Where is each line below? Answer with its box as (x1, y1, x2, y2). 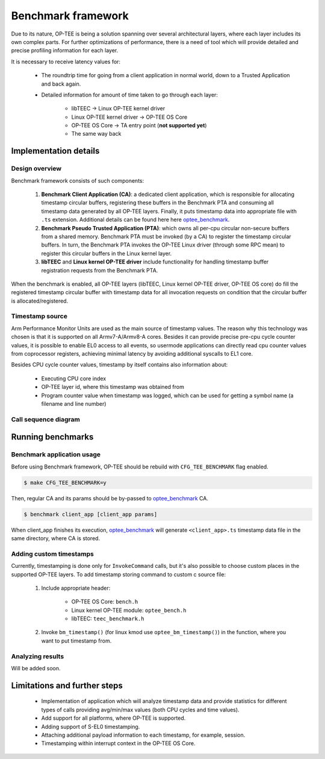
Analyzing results (11, 652, 64, 660)
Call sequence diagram (11, 415, 81, 423)
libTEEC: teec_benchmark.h (71, 615, 144, 622)
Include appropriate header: (41, 584, 111, 591)
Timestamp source (11, 312, 67, 321)
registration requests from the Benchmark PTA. (41, 266, 158, 274)
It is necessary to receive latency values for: (11, 58, 120, 65)
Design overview (11, 165, 62, 173)
